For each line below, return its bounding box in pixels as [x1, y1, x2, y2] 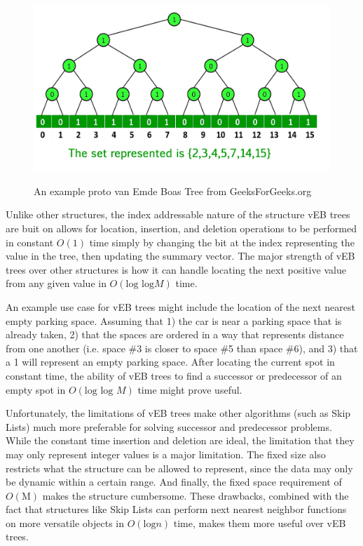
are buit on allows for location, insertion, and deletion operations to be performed [6, 221, 357, 236]
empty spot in [6, 382, 66, 397]
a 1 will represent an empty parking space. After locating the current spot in [6, 354, 335, 369]
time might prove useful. [137, 382, 242, 397]
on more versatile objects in [6, 515, 124, 530]
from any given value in [6, 276, 107, 291]
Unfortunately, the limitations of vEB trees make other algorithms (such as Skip [6, 406, 351, 420]
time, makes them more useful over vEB [173, 515, 346, 530]
